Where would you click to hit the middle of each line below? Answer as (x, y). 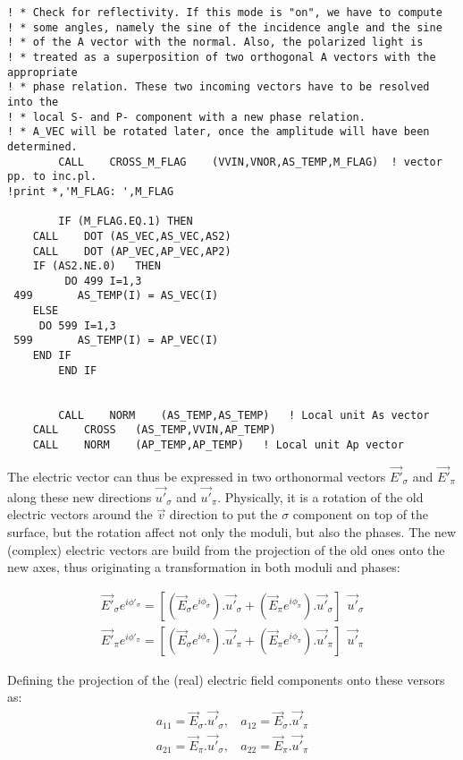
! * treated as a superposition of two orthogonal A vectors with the (222, 57)
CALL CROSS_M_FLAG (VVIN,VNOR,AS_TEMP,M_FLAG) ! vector (250, 162)
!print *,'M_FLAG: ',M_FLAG (91, 191)
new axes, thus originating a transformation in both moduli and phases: (204, 567)
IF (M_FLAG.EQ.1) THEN (126, 222)
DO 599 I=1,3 (77, 325)
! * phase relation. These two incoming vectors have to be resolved (219, 87)
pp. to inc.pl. (52, 177)
